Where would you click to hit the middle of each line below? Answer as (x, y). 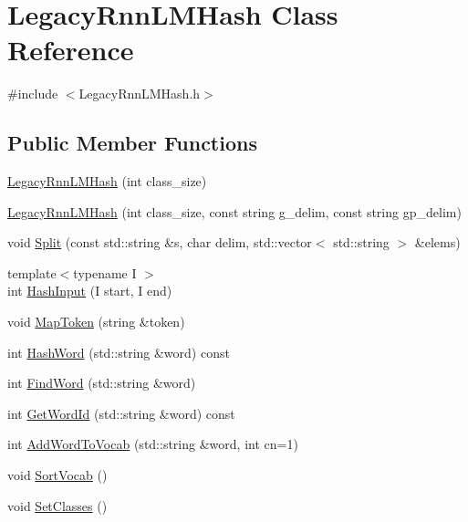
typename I (105, 272)
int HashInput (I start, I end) (90, 291)
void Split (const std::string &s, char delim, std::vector (160, 242)
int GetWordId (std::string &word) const (121, 413)
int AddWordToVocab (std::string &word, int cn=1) (153, 444)
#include (33, 94)
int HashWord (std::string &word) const (119, 352)
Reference (71, 50)
